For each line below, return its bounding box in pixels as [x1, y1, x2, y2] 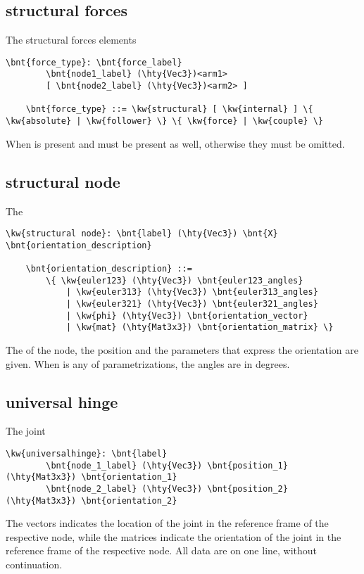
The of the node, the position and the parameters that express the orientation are [6, 343, 359, 357]
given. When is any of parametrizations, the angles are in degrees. [6, 356, 290, 371]
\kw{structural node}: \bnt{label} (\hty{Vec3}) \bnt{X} [6, 229, 278, 239]
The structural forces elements [6, 32, 137, 47]
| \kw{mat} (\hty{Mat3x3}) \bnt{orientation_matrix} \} [65, 322, 334, 333]
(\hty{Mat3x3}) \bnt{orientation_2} [6, 495, 177, 506]
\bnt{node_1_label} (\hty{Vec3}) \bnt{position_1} [46, 460, 288, 471]
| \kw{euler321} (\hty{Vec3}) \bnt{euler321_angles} [65, 299, 318, 310]
